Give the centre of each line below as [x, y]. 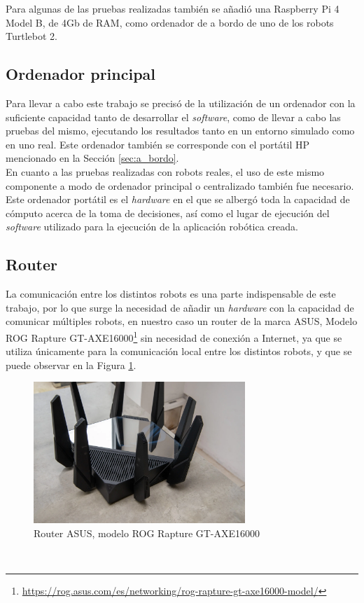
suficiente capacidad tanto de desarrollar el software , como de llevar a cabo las [173, 117]
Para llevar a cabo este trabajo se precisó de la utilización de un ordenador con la [181, 103]
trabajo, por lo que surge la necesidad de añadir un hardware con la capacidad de [180, 307]
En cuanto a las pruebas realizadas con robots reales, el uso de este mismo [165, 171]
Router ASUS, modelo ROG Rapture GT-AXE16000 [147, 533]
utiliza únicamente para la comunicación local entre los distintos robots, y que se [179, 351]
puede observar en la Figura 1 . [71, 365]
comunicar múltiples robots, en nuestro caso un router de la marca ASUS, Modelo [182, 321]
